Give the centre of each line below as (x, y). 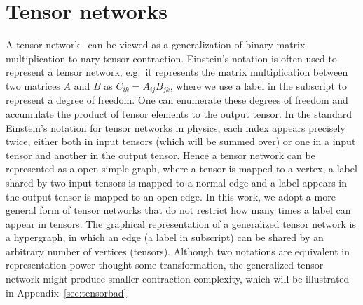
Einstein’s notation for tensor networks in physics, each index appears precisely (176, 127)
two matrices (33, 85)
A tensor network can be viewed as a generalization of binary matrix (156, 45)
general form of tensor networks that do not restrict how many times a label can (178, 210)
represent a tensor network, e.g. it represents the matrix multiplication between (177, 72)
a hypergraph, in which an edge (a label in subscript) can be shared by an (165, 237)
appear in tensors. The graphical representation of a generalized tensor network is (181, 223)
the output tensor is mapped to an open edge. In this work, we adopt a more (171, 196)
